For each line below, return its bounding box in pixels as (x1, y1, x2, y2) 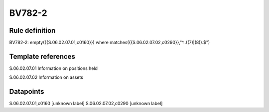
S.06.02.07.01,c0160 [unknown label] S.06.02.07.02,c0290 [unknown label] (9, 101, 163, 107)
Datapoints (9, 87, 44, 96)
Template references (9, 52, 76, 60)
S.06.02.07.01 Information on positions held (9, 65, 98, 71)
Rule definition (9, 26, 56, 35)
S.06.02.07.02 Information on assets (9, 74, 83, 80)
